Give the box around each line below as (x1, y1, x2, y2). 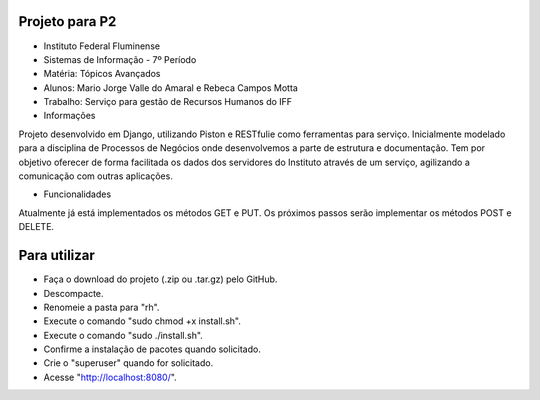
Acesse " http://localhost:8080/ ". (43, 371, 177, 383)
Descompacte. (43, 287, 104, 299)
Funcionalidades (43, 188, 112, 200)
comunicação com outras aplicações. (18, 170, 174, 182)
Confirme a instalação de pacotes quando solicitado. (43, 343, 262, 355)
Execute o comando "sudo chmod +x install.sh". (43, 315, 242, 327)
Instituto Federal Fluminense (43, 40, 160, 52)
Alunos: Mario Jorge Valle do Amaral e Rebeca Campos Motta (43, 81, 299, 94)
